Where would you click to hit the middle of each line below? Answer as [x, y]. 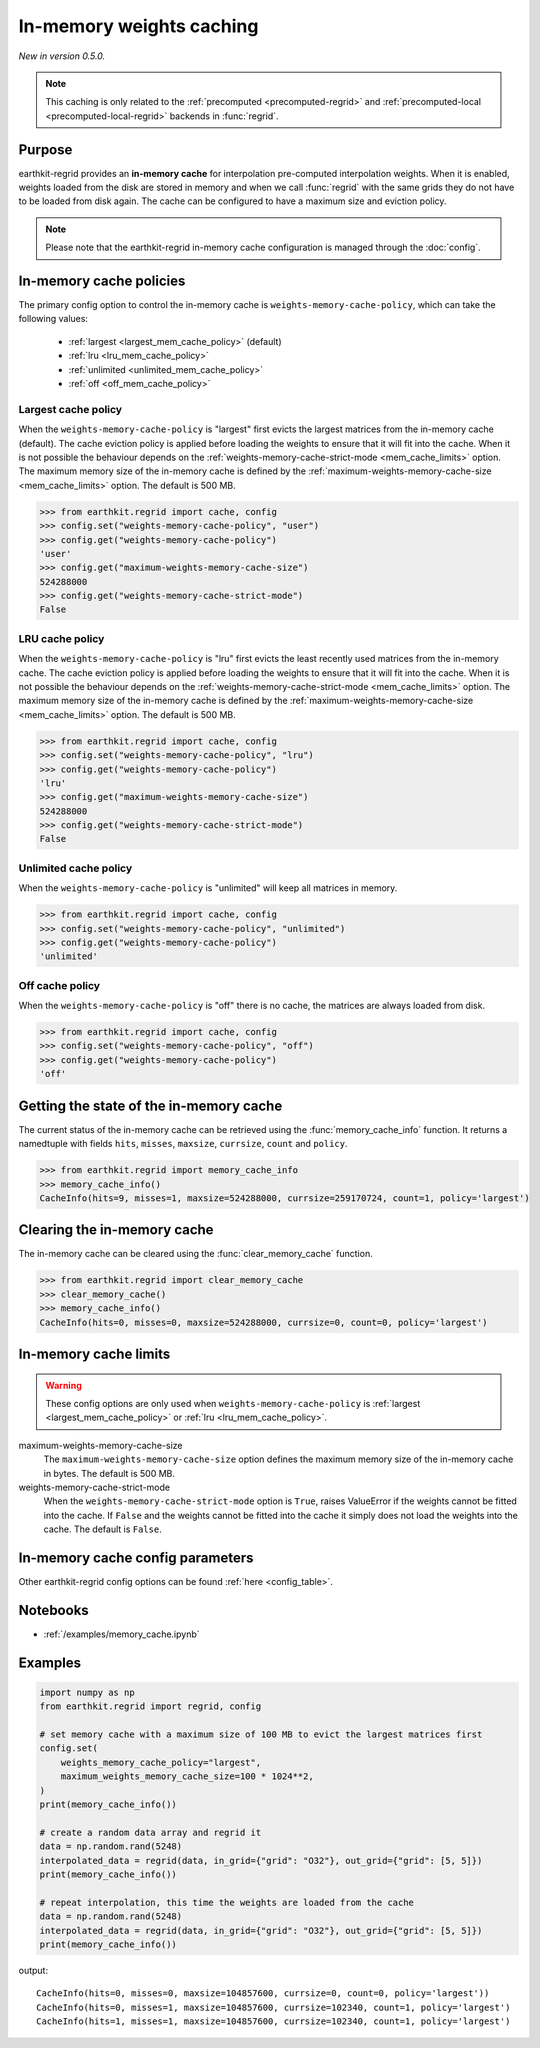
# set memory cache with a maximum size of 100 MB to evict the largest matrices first [261, 1734]
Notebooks [53, 1610]
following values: [53, 319]
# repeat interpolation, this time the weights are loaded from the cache [227, 1902]
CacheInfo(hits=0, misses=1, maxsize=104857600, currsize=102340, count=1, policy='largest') [273, 2007]
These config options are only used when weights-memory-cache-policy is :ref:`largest [233, 1403]
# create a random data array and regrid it [150, 1832]
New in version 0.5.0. [62, 56]
